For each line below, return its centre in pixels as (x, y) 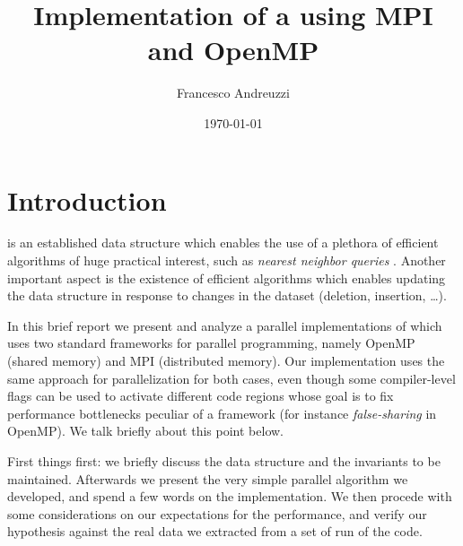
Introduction (87, 199)
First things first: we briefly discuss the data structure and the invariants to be (224, 460)
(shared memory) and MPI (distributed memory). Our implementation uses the (226, 360)
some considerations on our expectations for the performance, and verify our (217, 513)
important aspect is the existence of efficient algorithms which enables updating (227, 277)
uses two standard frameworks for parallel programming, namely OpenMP (211, 343)
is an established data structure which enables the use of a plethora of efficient (223, 243)
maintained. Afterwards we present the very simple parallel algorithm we (208, 478)
